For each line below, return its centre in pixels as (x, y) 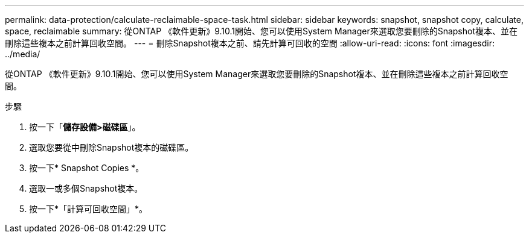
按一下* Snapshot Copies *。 (87, 168)
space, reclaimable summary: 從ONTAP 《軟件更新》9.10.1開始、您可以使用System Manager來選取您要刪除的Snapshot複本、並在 (261, 31)
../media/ (23, 54)
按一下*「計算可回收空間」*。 (88, 209)
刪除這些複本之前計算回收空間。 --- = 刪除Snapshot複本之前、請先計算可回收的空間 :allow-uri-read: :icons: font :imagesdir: (250, 43)
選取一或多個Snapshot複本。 (86, 188)
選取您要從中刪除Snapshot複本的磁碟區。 (111, 147)
